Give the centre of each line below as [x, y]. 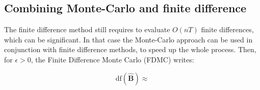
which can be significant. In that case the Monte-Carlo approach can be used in [128, 39]
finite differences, [227, 29]
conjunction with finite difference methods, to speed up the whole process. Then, [130, 49]
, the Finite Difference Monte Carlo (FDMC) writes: [112, 59]
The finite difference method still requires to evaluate [87, 29]
